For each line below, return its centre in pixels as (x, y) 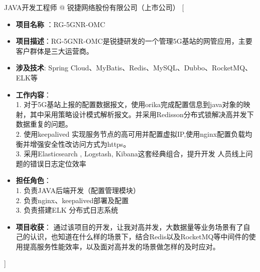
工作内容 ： (33, 94)
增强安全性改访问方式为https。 (80, 144)
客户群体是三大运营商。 (54, 51)
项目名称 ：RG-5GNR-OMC (60, 24)
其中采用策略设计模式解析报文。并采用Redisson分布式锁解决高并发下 (142, 114)
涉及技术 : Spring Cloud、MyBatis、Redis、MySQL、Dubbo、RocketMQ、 (134, 68)
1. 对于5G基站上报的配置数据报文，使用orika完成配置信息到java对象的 (129, 104)
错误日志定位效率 (58, 163)
